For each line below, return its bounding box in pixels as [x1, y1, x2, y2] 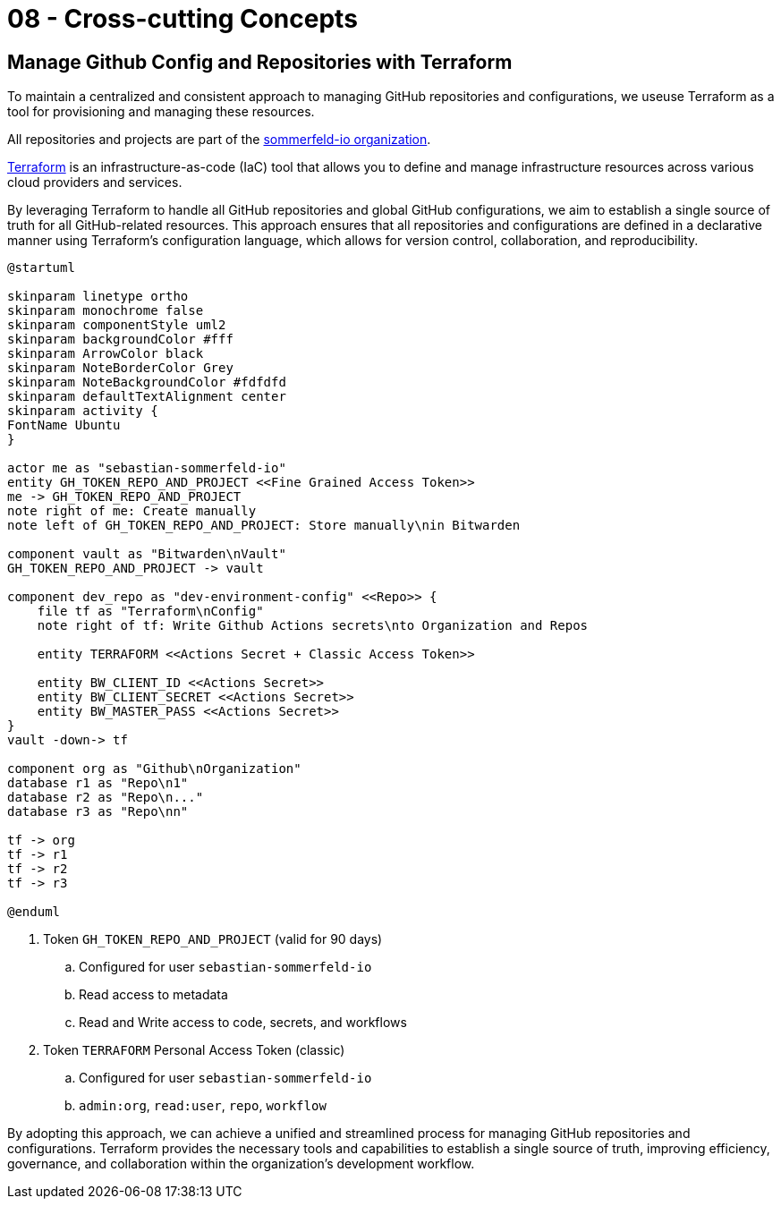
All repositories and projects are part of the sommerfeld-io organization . [7, 132, 431, 148]
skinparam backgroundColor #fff [7, 332, 233, 347]
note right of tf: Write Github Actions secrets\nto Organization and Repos [37, 618, 589, 633]
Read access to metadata [79, 987, 228, 1003]
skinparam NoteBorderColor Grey [7, 361, 233, 376]
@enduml [7, 904, 61, 920]
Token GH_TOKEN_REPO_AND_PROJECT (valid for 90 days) [43, 931, 383, 947]
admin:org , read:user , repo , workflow [79, 1098, 327, 1114]
